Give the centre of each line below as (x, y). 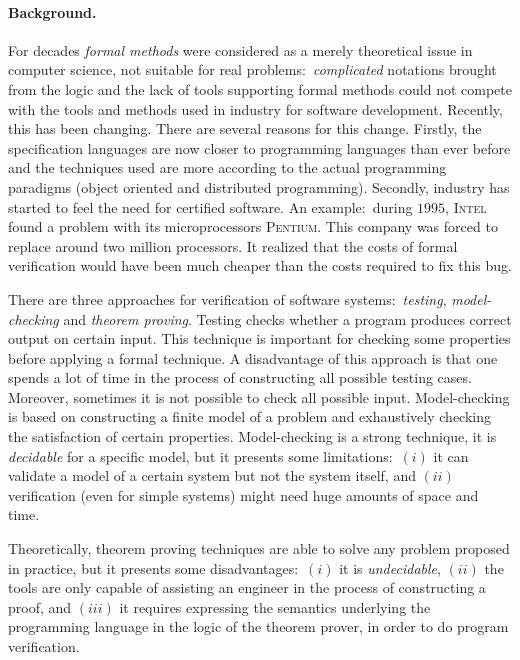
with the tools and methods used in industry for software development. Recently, (255, 108)
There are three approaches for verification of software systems (200, 298)
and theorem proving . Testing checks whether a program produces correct (287, 318)
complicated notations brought (404, 69)
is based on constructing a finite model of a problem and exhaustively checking (249, 416)
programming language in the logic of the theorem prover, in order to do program (258, 626)
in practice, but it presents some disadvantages (151, 567)
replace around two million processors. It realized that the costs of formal (233, 245)
